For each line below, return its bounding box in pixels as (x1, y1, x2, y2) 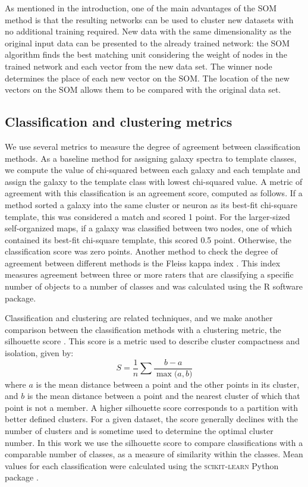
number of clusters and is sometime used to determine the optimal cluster (5, 425, 274, 437)
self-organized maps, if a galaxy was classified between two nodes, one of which (5, 222, 293, 234)
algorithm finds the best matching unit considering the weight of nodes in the (5, 48, 287, 61)
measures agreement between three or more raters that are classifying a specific (5, 268, 294, 281)
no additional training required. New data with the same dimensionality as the (5, 25, 291, 37)
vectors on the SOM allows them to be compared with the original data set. (5, 83, 281, 96)
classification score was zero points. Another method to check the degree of (5, 245, 278, 257)
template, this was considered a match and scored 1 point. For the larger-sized (5, 210, 290, 222)
